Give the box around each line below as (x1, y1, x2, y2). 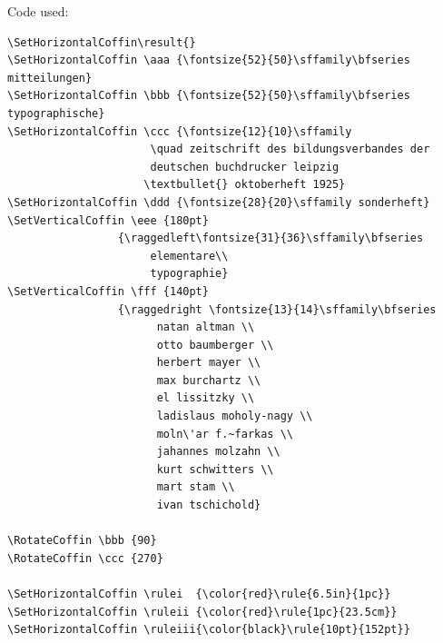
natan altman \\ (156, 321, 255, 334)
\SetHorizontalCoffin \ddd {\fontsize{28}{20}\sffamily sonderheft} (7, 195, 430, 209)
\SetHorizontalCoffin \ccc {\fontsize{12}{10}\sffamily (7, 124, 352, 138)
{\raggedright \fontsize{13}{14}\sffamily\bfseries (117, 302, 437, 316)
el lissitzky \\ (156, 391, 255, 405)
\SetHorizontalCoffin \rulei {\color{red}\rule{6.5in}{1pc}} (7, 588, 391, 600)
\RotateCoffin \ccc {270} (7, 551, 163, 565)
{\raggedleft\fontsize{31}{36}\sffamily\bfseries (117, 232, 424, 245)
